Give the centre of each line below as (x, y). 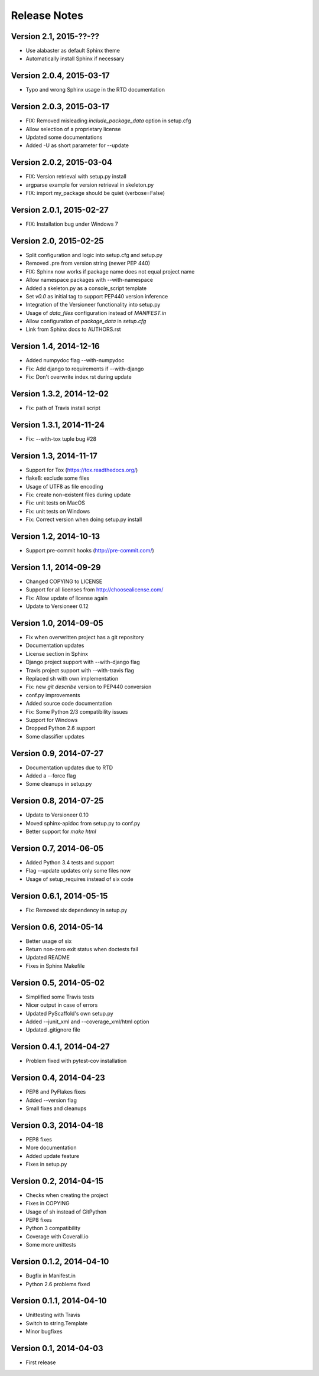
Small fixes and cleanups (56, 1108)
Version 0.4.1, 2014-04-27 (61, 1047)
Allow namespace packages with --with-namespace (89, 280)
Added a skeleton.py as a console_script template (86, 288)
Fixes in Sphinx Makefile (55, 965)
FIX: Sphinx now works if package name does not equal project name (110, 271)
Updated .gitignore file (53, 1030)
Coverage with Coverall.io (57, 1236)
